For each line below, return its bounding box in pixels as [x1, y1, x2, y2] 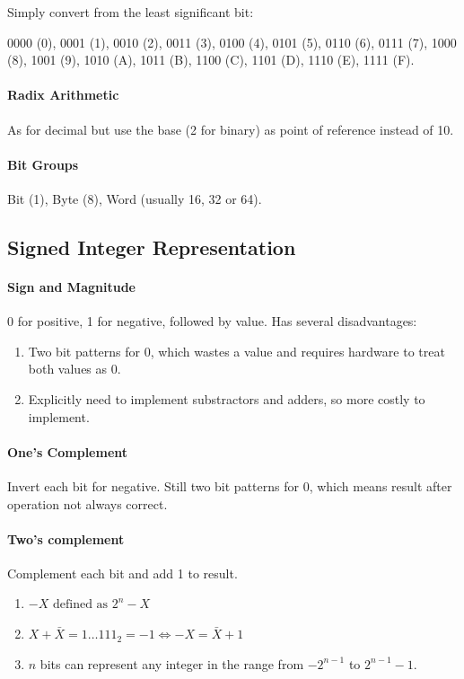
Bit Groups [7, 154, 79, 173]
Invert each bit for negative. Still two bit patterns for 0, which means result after [7, 476, 452, 495]
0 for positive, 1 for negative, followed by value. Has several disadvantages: [7, 312, 417, 331]
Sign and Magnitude [7, 277, 136, 295]
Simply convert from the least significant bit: [7, 3, 254, 21]
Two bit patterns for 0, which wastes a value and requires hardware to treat [28, 341, 445, 360]
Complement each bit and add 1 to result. [7, 563, 238, 582]
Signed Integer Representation [7, 233, 296, 260]
